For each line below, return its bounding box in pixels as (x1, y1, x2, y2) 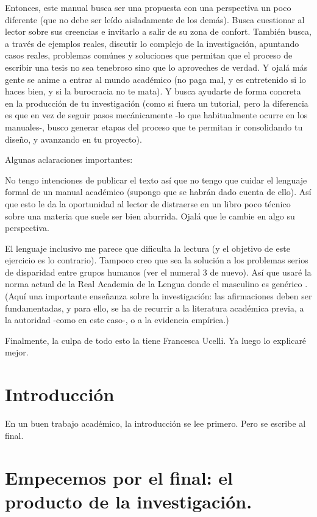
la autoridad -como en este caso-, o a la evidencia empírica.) (5, 313, 229, 326)
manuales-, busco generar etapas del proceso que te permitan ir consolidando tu (5, 120, 303, 133)
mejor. (5, 346, 29, 358)
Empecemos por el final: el (5, 465, 233, 490)
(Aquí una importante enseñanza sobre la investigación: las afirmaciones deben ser (5, 290, 312, 302)
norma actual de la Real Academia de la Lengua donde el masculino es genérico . (5, 277, 308, 290)
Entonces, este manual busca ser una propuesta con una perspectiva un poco (5, 1, 291, 13)
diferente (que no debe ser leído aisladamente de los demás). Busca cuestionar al (5, 13, 305, 26)
